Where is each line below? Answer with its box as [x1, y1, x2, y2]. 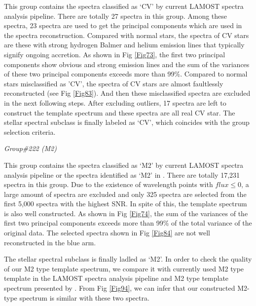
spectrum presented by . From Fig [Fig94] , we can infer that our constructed [4, 283, 235, 293]
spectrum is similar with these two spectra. [19, 292, 149, 303]
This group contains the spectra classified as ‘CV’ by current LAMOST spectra [4, 1, 244, 11]
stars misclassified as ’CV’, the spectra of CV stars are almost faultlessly [4, 78, 223, 88]
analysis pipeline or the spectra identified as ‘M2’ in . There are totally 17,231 [4, 169, 240, 180]
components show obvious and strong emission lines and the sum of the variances [4, 59, 250, 69]
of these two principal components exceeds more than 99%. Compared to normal [4, 69, 248, 79]
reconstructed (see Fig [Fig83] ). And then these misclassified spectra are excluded [4, 88, 251, 98]
